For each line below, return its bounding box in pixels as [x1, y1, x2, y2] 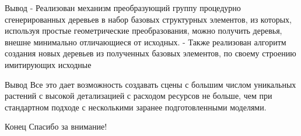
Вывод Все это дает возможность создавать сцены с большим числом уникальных [5, 78, 296, 90]
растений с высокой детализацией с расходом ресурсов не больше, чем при [5, 90, 272, 102]
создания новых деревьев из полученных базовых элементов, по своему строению [5, 47, 296, 59]
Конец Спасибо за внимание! [5, 120, 107, 133]
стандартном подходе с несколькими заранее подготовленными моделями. [5, 101, 267, 113]
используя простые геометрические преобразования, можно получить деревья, [5, 24, 282, 37]
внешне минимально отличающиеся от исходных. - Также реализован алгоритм [5, 35, 286, 48]
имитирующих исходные [5, 58, 92, 70]
